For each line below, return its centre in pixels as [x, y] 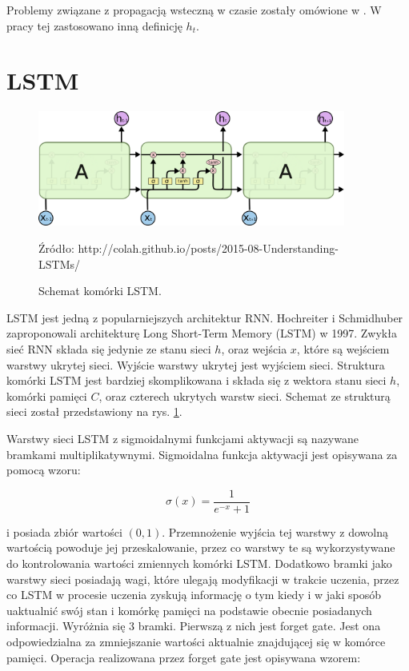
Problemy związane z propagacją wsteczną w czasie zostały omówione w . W [194, 10]
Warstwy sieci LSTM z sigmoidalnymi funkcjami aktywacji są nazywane [182, 438]
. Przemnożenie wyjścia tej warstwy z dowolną [275, 531]
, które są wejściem [343, 348]
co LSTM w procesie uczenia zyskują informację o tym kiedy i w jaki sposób [194, 595]
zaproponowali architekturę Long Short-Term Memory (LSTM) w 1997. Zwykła [202, 333]
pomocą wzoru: [44, 470]
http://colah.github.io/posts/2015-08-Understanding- [208, 248]
